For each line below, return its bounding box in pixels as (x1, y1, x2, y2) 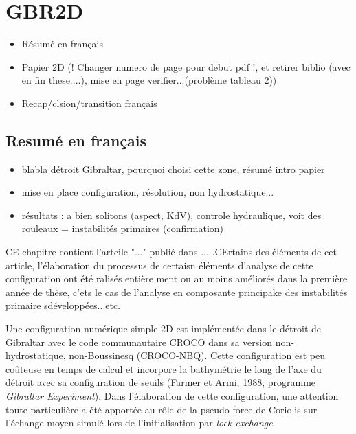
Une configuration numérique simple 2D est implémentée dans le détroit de (5, 321, 322, 336)
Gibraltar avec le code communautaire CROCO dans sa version (5, 334, 272, 349)
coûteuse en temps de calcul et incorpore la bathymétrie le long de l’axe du (5, 361, 322, 376)
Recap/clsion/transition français (21, 95, 157, 110)
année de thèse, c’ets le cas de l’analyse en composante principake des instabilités (5, 284, 348, 299)
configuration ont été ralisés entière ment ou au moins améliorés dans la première (5, 271, 348, 286)
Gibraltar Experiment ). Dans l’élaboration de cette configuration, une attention (5, 389, 339, 403)
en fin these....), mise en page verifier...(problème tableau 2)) (21, 73, 277, 87)
